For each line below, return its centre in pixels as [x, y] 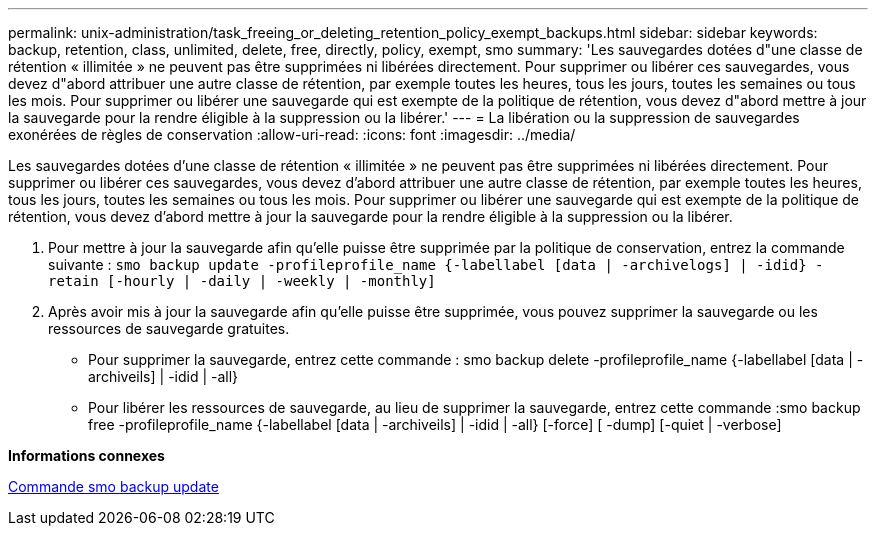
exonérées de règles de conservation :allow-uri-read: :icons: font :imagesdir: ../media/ [292, 134]
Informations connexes [86, 455]
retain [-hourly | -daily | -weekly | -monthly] [242, 281]
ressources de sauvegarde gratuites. [169, 328]
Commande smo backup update [113, 486]
